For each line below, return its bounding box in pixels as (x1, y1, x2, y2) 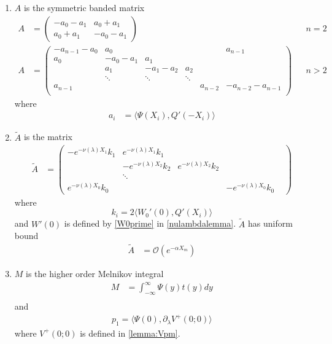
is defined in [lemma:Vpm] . (80, 326, 180, 339)
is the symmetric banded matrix (23, 1, 145, 14)
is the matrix (23, 130, 73, 143)
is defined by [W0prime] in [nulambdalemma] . (64, 217, 236, 230)
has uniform (247, 217, 293, 230)
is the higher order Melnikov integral (26, 267, 164, 280)
